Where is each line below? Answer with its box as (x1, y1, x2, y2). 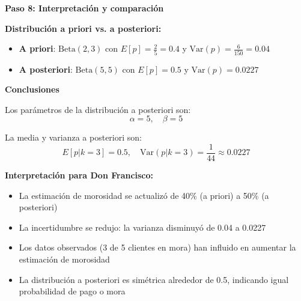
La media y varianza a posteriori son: (5, 131, 142, 144)
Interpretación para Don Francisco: (5, 168, 154, 181)
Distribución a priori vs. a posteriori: (5, 22, 162, 34)
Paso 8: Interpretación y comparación (5, 2, 164, 14)
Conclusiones (5, 83, 59, 96)
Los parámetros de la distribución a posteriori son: (5, 103, 191, 115)
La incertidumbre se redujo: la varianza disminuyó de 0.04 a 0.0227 (19, 220, 266, 233)
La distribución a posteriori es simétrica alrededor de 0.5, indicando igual (19, 273, 289, 285)
